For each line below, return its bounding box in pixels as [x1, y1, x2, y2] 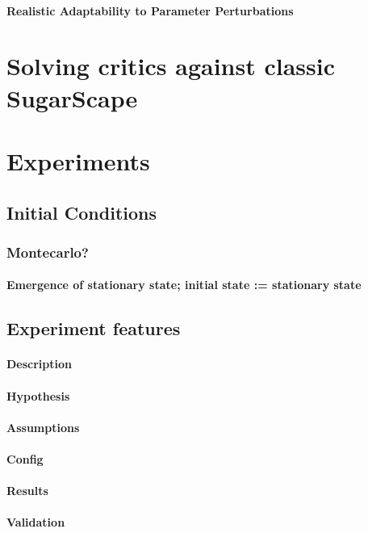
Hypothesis [6, 387, 70, 404]
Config [6, 450, 44, 467]
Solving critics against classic [6, 49, 336, 82]
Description [6, 355, 73, 372]
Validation [6, 514, 65, 531]
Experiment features [6, 316, 181, 341]
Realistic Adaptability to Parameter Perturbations [6, 2, 294, 19]
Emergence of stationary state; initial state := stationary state [6, 276, 362, 293]
